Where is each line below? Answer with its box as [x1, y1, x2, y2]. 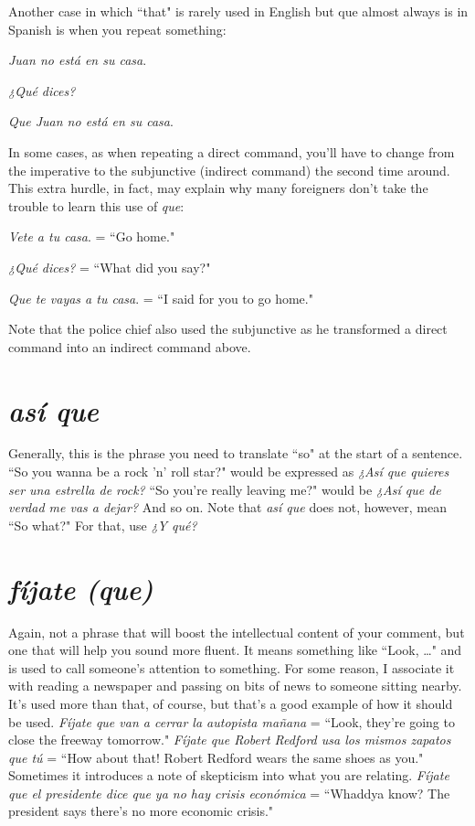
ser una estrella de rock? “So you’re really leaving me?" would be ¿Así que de [8, 479, 441, 499]
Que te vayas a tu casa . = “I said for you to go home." [8, 288, 313, 307]
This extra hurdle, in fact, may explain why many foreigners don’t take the [8, 178, 428, 198]
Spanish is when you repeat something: [8, 19, 227, 38]
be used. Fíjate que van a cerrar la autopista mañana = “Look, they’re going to [8, 712, 455, 731]
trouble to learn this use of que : [8, 196, 185, 215]
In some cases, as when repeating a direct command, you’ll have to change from [8, 142, 455, 161]
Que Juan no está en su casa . [8, 112, 174, 131]
